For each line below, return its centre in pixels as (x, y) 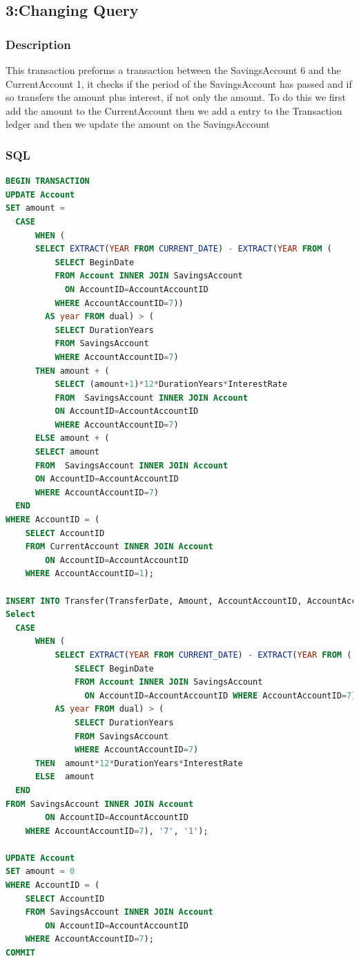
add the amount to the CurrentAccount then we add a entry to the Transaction (174, 110)
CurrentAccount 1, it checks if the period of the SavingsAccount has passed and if (179, 83)
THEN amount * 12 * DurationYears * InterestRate (139, 763)
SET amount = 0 (40, 872)
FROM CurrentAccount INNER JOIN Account (119, 547)
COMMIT (20, 953)
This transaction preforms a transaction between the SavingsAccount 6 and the (173, 70)
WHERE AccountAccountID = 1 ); (89, 574)
